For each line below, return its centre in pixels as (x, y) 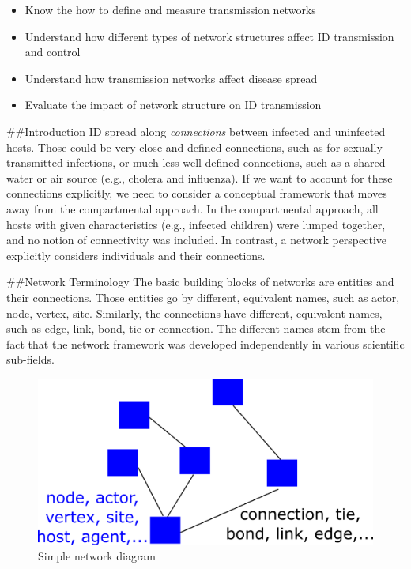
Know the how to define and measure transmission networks (170, 9)
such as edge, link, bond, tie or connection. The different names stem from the (196, 328)
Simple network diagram (97, 556)
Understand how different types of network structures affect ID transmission (209, 36)
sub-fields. (30, 359)
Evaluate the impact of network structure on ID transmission (173, 105)
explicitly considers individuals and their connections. (136, 255)
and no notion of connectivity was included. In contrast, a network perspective (197, 240)
